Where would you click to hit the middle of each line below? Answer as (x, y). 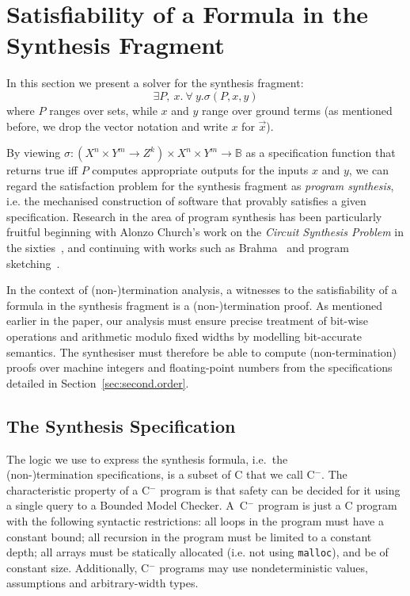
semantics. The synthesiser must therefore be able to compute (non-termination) (201, 351)
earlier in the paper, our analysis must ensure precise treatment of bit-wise (187, 321)
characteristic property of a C (78, 489)
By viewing (34, 153)
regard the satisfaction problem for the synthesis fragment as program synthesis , (200, 185)
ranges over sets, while (103, 110)
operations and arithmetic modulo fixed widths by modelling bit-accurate (184, 336)
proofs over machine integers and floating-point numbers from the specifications (199, 367)
